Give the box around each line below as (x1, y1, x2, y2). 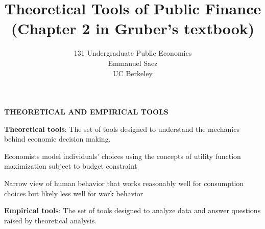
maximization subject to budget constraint (4, 161, 137, 171)
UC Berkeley (113, 67, 153, 78)
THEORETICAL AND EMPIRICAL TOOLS (4, 106, 168, 117)
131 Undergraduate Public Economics (74, 48, 192, 58)
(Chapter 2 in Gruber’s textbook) (11, 18, 255, 39)
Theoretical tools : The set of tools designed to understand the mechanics (4, 123, 239, 134)
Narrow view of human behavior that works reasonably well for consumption (4, 178, 244, 189)
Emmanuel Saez (108, 57, 158, 68)
